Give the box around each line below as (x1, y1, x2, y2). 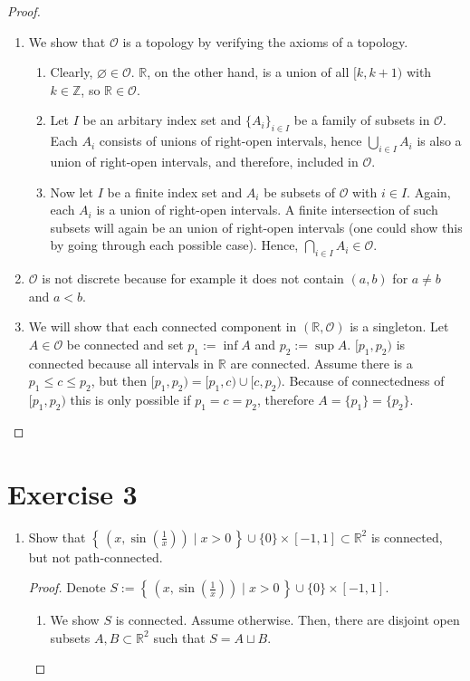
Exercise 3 (7, 475, 138, 512)
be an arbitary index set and (82, 110, 242, 129)
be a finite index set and (107, 182, 243, 201)
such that (153, 628, 206, 647)
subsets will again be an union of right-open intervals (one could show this (50, 217, 463, 236)
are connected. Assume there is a (230, 353, 413, 372)
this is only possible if (70, 390, 191, 409)
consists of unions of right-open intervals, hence (99, 131, 362, 150)
